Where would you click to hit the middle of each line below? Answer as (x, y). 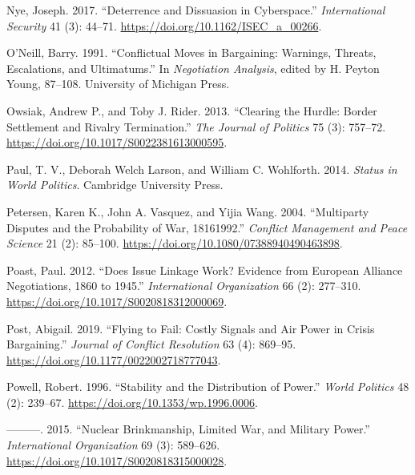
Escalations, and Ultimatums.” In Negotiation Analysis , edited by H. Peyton (193, 68)
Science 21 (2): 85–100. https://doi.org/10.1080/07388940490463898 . (175, 243)
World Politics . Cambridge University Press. (115, 185)
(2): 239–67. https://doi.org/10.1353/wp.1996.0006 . (133, 402)
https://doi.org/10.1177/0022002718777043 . (114, 359)
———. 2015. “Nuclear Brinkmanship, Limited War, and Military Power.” (188, 429)
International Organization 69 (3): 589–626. (113, 445)
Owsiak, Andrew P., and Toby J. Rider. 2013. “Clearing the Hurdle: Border (192, 110)
